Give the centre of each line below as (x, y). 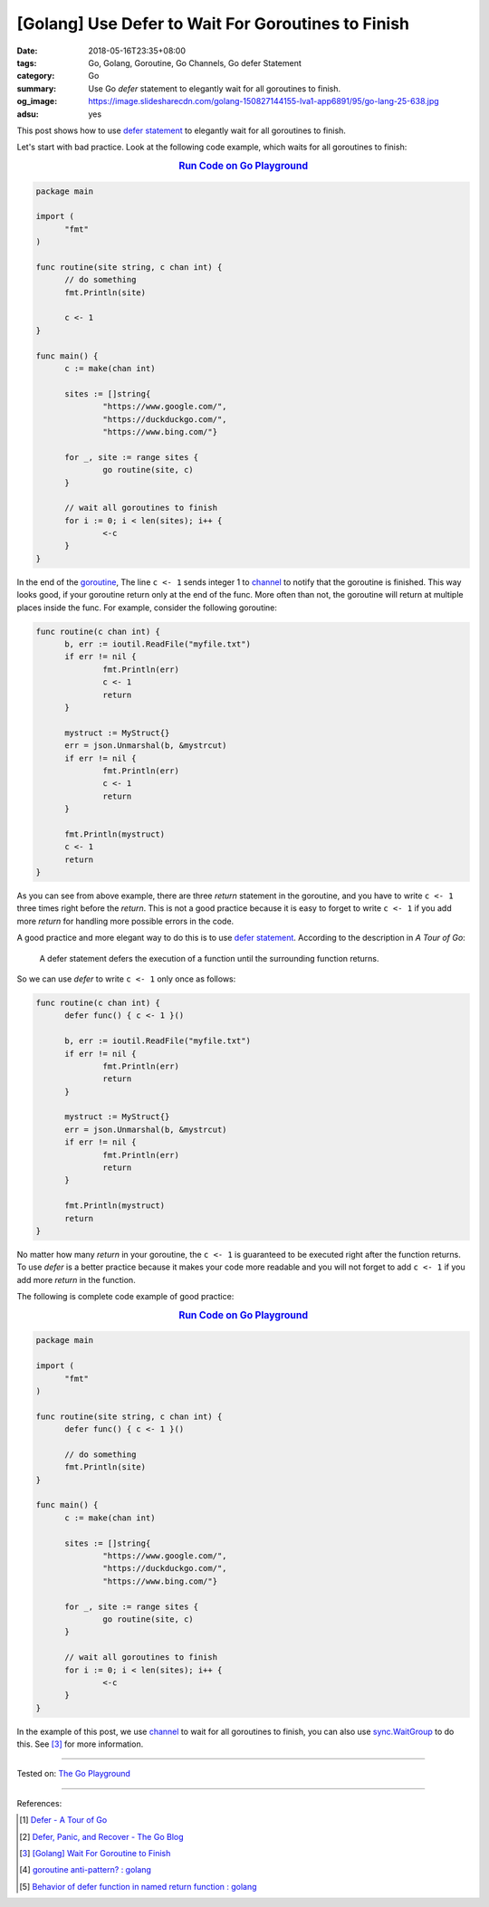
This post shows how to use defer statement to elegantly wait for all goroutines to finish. (181, 130)
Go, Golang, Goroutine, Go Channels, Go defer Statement (195, 62)
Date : (27, 51)
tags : (27, 62)
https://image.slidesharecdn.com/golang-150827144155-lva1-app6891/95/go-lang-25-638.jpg (264, 101)
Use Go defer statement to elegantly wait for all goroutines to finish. (215, 88)
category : (36, 76)
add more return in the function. (76, 1279)
